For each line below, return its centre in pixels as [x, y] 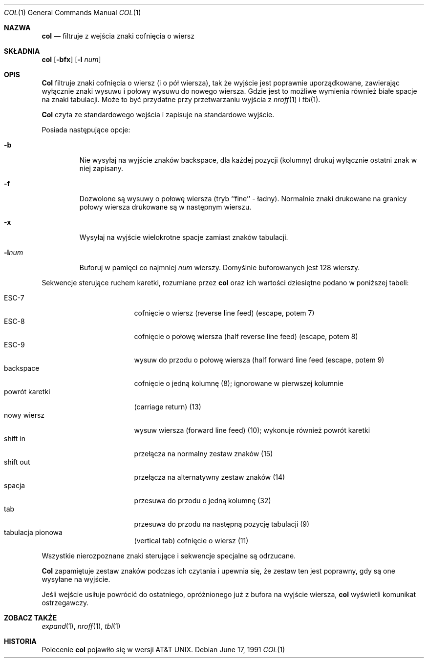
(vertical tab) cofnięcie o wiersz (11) [191, 541]
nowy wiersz [24, 415]
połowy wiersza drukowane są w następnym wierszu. [165, 207]
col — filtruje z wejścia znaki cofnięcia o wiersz [118, 36]
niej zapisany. [101, 168]
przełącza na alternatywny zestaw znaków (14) [210, 477]
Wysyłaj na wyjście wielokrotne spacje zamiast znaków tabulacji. [184, 237]
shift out [17, 462]
